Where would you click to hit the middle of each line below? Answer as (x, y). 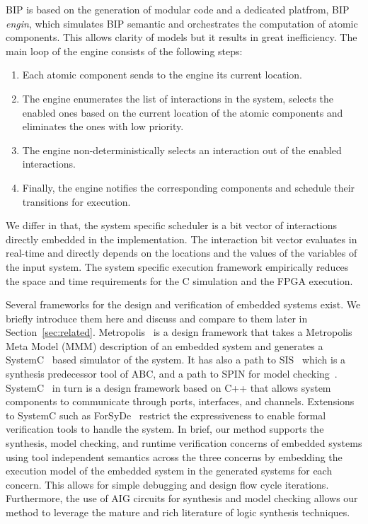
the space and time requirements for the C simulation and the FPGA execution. (179, 280)
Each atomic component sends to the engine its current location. (162, 75)
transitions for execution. (76, 201)
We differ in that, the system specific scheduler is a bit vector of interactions (172, 225)
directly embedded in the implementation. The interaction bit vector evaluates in (182, 239)
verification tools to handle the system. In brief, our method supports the (165, 429)
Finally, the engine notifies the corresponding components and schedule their (189, 187)
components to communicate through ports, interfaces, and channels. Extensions (180, 401)
